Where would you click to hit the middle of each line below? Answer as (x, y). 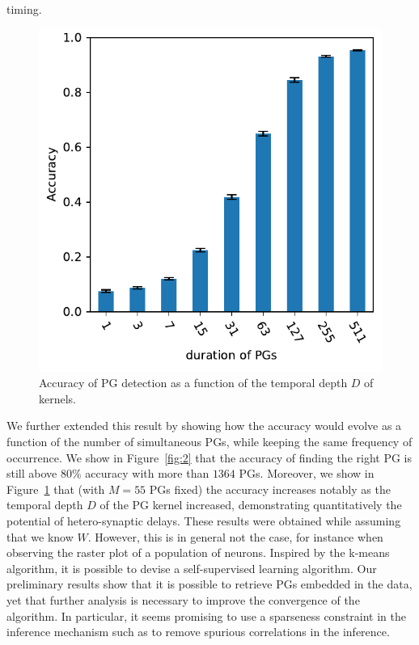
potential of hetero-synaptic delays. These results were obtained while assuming (204, 520)
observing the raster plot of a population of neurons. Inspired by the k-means (198, 552)
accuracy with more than (147, 473)
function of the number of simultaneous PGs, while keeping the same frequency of (209, 441)
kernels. (58, 398)
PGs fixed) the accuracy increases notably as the (270, 489)
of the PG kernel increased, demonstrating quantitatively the (251, 505)
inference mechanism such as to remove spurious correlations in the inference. (198, 632)
